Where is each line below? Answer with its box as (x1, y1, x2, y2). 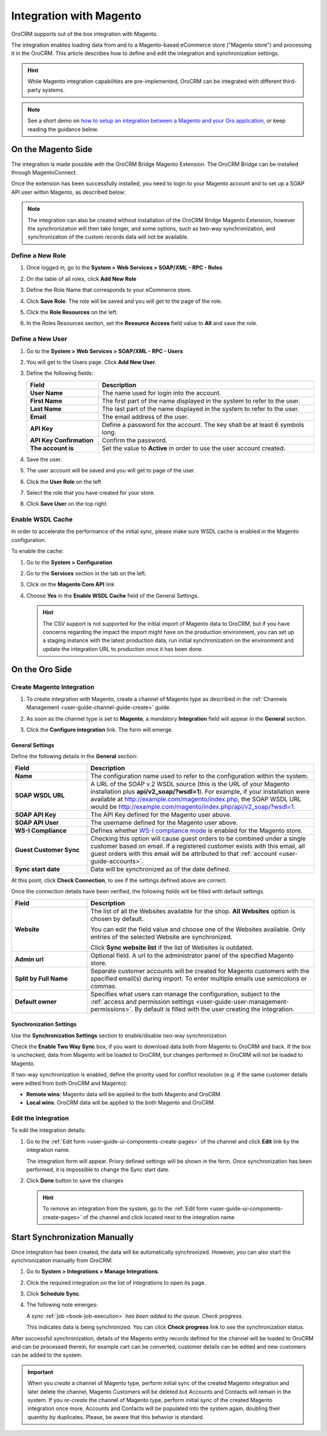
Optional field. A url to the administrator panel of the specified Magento (90, 951, 294, 959)
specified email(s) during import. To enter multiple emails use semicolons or (90, 974, 307, 982)
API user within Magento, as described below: (11, 188, 127, 196)
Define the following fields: (26, 369, 94, 377)
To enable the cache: (11, 548, 64, 555)
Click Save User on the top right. (26, 500, 108, 508)
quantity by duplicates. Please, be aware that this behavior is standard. (27, 1413, 205, 1420)
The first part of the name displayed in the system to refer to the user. (102, 397, 300, 405)
